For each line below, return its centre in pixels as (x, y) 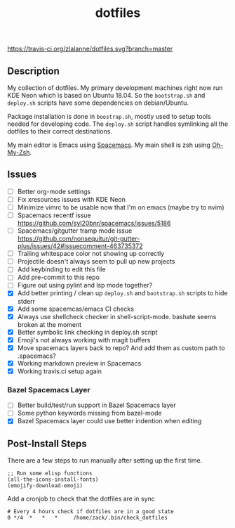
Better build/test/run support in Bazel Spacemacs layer (97, 405)
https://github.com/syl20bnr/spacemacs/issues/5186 (94, 224)
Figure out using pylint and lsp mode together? (85, 285)
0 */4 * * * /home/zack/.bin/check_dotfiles (88, 518)
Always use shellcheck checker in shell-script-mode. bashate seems (117, 316)
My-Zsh (19, 152)
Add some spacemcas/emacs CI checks (76, 309)
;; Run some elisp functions (50, 474)
